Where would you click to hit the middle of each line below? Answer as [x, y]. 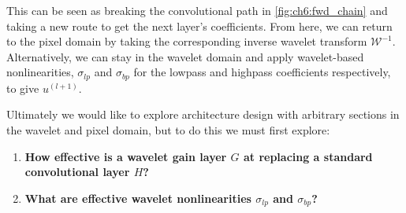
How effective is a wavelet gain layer [126, 156]
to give [23, 88]
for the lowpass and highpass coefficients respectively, [262, 72]
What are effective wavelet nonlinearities [138, 198]
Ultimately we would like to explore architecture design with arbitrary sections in [203, 114]
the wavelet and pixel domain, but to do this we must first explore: [168, 130]
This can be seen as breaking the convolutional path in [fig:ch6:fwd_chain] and [197, 10]
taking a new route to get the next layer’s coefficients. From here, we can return [199, 26]
